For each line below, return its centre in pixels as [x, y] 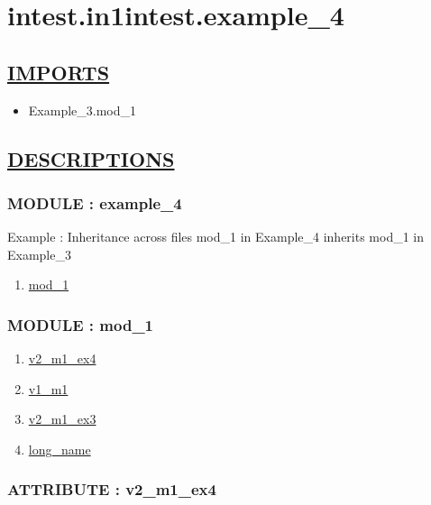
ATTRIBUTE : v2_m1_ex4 [112, 489]
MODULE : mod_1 [81, 324]
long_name [60, 449]
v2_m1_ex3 [62, 419]
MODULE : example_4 [95, 202]
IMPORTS [59, 72]
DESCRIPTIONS [91, 158]
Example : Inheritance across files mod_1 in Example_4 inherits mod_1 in [216, 237]
